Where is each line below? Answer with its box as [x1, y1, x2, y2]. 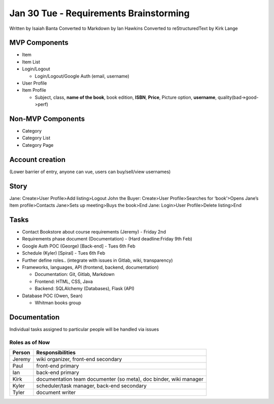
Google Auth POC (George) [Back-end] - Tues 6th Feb [22, 243, 135, 249]
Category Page [22, 142, 54, 148]
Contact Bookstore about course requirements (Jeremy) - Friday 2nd [22, 228, 166, 235]
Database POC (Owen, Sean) [22, 293, 83, 299]
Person [12, 349, 30, 356]
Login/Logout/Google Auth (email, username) [35, 73, 129, 79]
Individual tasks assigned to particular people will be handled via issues [9, 326, 159, 332]
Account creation [9, 155, 66, 164]
